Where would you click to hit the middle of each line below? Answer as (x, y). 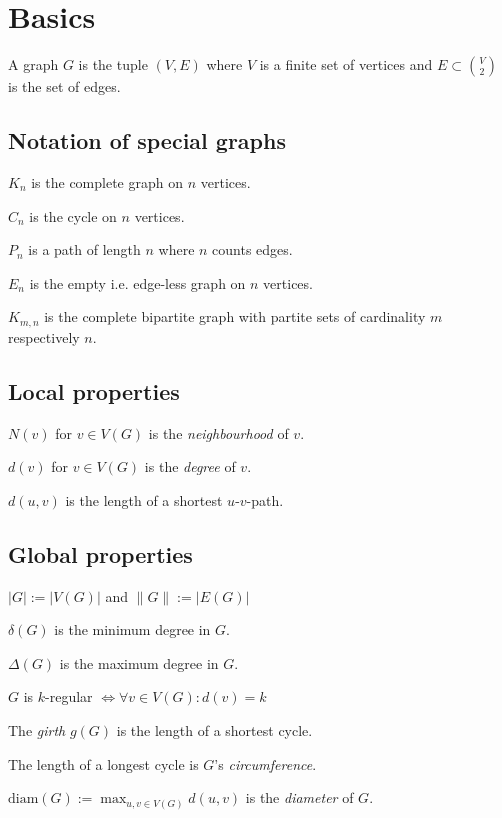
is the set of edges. (64, 86)
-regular (69, 696)
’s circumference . (265, 763)
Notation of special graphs (147, 140)
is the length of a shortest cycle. (214, 729)
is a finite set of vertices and (346, 64)
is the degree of (190, 466)
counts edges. (252, 249)
